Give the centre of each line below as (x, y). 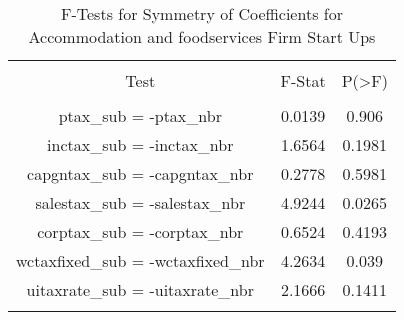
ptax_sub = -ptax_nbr (140, 115)
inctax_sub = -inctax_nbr (140, 144)
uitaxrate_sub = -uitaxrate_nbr (140, 289)
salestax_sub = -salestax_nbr (140, 202)
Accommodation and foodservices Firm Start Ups (202, 36)
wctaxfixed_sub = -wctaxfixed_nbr (140, 260)
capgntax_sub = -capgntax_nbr (140, 173)
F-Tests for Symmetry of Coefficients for (202, 13)
